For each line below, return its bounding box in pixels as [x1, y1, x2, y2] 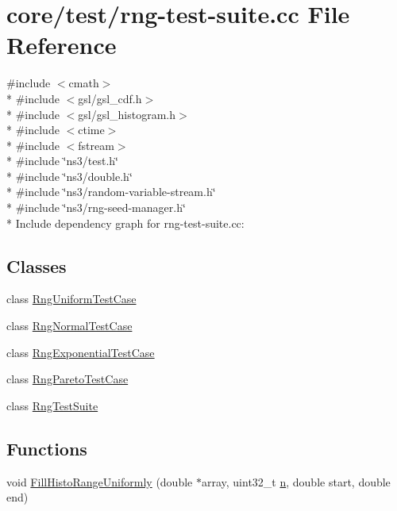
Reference [6, 29, 117, 61]
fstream [78, 136, 114, 153]
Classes [6, 253, 67, 278]
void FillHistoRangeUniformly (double [6, 473, 193, 490]
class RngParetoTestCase [6, 371, 129, 387]
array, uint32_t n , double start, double [201, 473, 391, 490]
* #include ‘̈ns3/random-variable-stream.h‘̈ [6, 183, 216, 200]
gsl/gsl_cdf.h [78, 90, 142, 106]
